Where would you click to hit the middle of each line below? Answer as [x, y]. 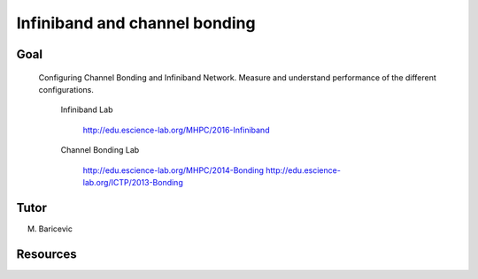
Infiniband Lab [87, 109]
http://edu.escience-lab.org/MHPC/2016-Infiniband [176, 130]
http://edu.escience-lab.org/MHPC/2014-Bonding [173, 170]
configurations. [66, 89]
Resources [46, 254]
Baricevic [55, 229]
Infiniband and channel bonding [136, 23]
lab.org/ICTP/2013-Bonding [133, 182]
